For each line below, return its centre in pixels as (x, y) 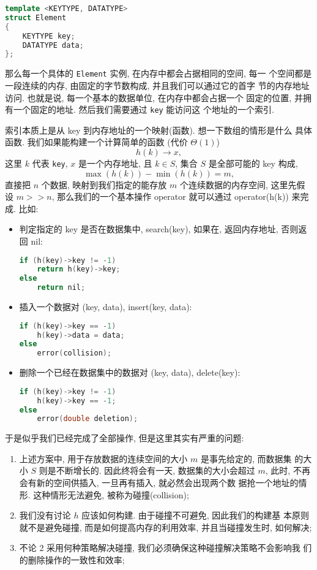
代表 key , (50, 163)
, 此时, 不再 (288, 470)
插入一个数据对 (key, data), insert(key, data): (106, 307)
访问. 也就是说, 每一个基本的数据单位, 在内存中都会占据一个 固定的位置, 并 (154, 97)
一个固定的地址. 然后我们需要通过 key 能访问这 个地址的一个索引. (144, 109)
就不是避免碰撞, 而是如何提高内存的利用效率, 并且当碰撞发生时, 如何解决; (166, 527)
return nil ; (61, 288)
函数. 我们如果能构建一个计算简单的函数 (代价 (96, 142)
